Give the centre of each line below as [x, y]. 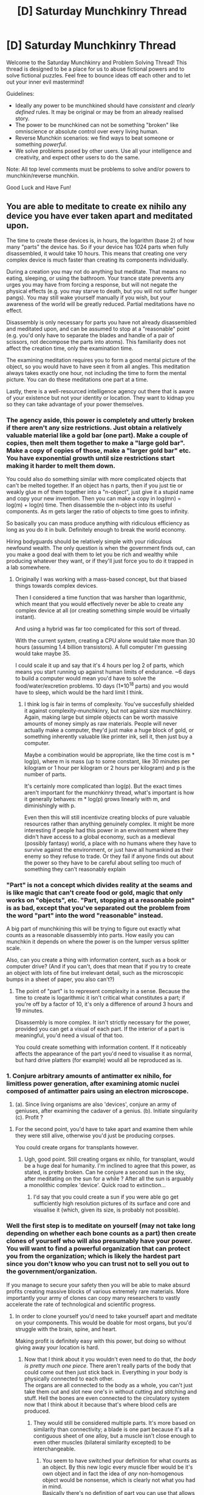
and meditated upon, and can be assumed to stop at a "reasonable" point [98, 329]
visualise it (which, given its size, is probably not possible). [107, 1210]
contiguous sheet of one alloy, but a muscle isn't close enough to [115, 1436]
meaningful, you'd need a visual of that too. [70, 1035]
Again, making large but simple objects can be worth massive [101, 717]
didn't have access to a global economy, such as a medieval [99, 837]
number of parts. [45, 774]
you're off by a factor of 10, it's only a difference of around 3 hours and [104, 1004]
